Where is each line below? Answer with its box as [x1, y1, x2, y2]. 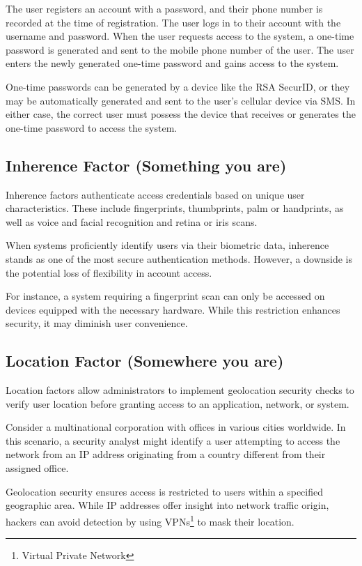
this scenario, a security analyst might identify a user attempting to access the [6, 433, 340, 448]
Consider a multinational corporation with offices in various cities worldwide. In [6, 420, 346, 434]
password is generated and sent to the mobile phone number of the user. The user [6, 42, 354, 56]
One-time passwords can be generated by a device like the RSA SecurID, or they [6, 79, 350, 93]
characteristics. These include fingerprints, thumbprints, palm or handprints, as [6, 201, 344, 215]
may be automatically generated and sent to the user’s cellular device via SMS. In [6, 93, 356, 107]
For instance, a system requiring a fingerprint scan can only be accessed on [6, 289, 325, 303]
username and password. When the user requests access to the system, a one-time [6, 29, 354, 43]
